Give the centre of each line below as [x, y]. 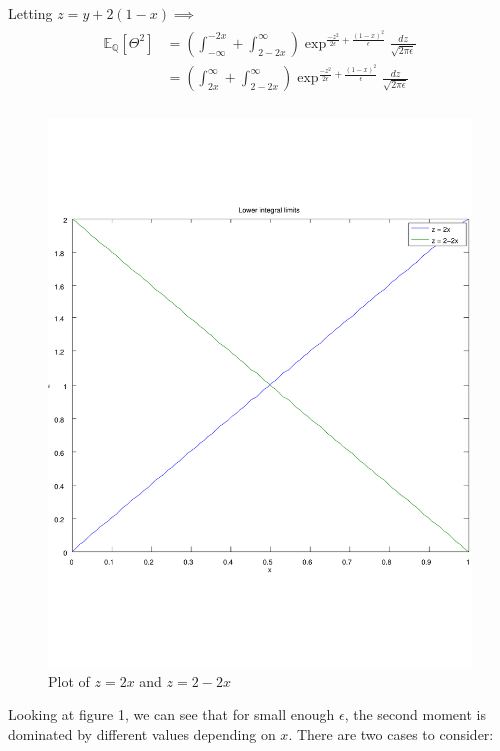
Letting [30, 13]
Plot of [69, 680]
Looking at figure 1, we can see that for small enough [171, 714]
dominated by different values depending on [142, 734]
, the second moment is [415, 714]
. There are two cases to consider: [391, 734]
